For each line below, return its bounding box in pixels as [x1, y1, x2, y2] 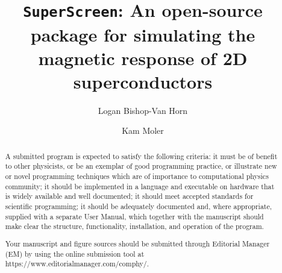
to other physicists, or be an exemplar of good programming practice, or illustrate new [5, 161, 277, 171]
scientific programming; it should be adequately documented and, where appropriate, [5, 201, 272, 212]
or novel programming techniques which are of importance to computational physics [5, 171, 269, 181]
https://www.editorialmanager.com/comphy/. [5, 259, 149, 269]
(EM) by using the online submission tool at [5, 248, 145, 259]
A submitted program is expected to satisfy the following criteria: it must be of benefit [5, 151, 278, 161]
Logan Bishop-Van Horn [98, 104, 188, 116]
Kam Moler [122, 124, 164, 137]
